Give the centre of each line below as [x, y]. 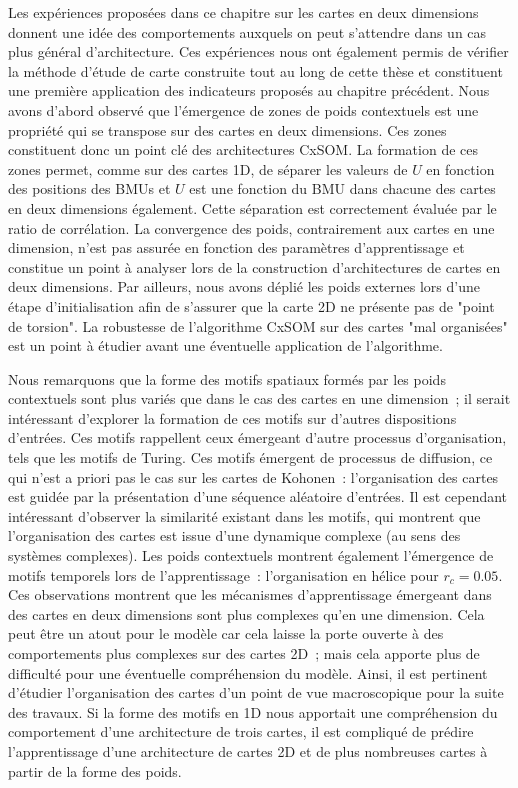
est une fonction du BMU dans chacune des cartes [342, 188]
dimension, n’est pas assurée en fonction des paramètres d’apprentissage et [236, 247]
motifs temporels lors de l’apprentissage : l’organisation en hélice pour [223, 574]
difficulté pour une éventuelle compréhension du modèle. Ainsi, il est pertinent [248, 672]
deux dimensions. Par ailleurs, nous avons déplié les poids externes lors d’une [244, 286]
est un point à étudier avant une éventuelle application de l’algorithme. [225, 345]
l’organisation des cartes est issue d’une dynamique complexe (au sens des [234, 535]
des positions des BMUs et [89, 188]
